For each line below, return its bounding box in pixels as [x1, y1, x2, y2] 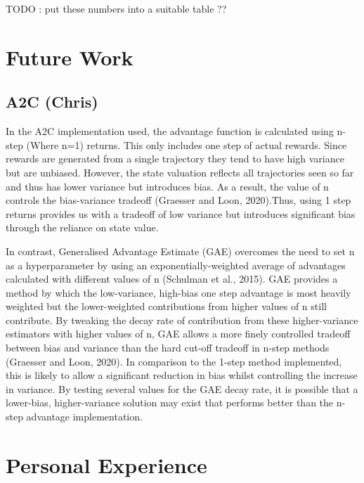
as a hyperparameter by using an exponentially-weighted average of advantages [6, 257, 346, 272]
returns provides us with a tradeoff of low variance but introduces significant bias [6, 206, 356, 221]
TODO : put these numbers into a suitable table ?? [6, 1, 227, 15]
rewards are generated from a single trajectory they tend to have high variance [6, 151, 344, 166]
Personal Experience [6, 450, 207, 479]
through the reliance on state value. [6, 220, 159, 235]
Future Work [6, 42, 134, 71]
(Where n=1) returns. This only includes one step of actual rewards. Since [26, 137, 347, 152]
